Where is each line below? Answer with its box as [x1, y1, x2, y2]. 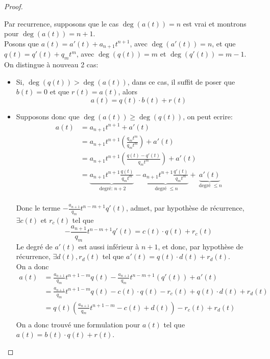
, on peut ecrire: [183, 111, 233, 121]
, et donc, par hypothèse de [158, 241, 243, 251]
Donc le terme [16, 202, 60, 213]
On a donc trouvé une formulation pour [16, 319, 140, 329]
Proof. [4, 1, 23, 11]
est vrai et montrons [183, 18, 247, 29]
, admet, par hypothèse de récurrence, [126, 202, 244, 213]
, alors [118, 86, 137, 97]
